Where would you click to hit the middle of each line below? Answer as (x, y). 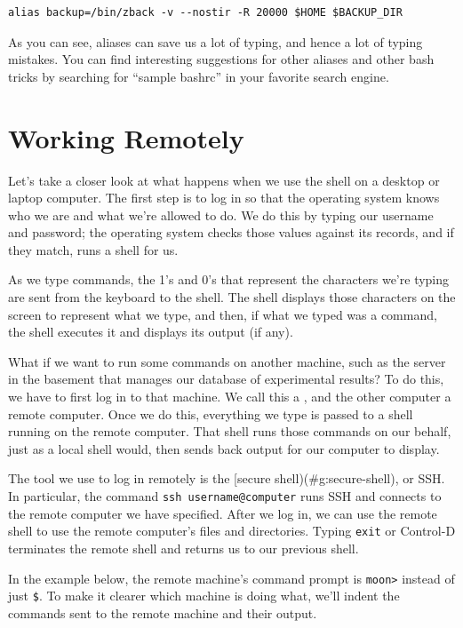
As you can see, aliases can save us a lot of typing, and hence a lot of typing (216, 41)
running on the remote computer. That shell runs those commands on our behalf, (230, 431)
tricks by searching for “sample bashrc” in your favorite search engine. (199, 76)
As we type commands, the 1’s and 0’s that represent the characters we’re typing (229, 279)
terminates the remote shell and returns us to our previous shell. (184, 548)
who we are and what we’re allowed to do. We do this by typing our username (221, 215)
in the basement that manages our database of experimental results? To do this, (226, 379)
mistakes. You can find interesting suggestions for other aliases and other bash (221, 59)
